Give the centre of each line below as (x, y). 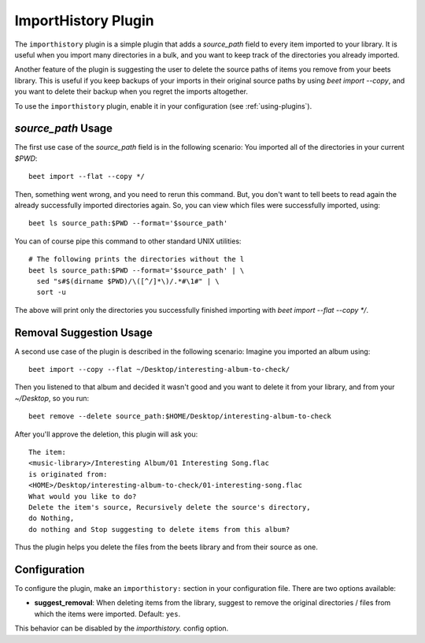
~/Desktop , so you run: (52, 398)
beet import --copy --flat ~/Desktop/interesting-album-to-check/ (159, 369)
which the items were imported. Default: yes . (107, 614)
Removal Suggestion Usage (83, 332)
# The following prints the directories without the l (137, 259)
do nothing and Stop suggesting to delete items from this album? (159, 529)
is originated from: (68, 474)
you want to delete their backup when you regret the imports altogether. (131, 91)
